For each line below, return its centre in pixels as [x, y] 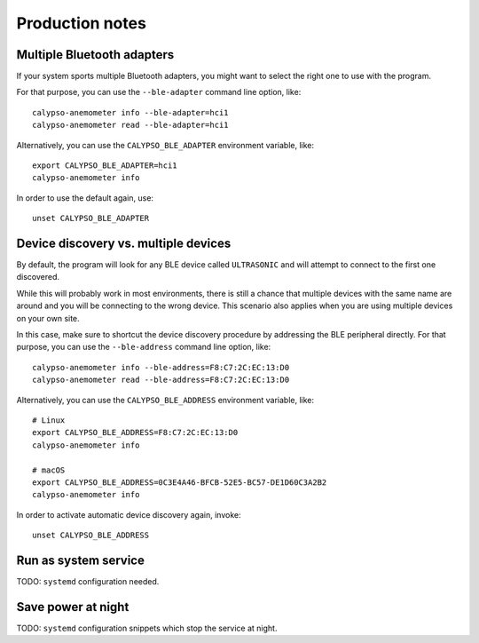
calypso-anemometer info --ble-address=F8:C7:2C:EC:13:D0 [161, 367]
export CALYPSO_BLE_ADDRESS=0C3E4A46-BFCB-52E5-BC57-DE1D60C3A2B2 [180, 482]
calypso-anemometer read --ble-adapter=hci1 [131, 125]
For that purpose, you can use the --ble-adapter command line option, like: [159, 92]
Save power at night [73, 607]
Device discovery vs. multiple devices [124, 243]
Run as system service [81, 560]
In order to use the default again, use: [85, 198]
